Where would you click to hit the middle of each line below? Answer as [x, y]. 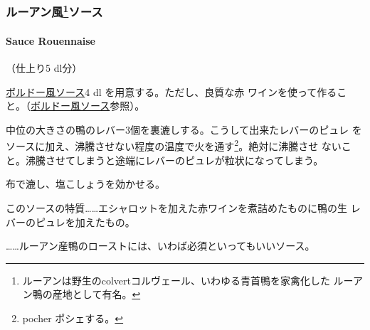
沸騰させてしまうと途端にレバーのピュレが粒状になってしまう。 [174, 160]
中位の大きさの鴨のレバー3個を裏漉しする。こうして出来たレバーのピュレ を [184, 129]
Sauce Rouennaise [51, 40]
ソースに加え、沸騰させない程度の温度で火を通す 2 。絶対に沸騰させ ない [174, 145]
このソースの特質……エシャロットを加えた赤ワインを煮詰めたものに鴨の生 [177, 207]
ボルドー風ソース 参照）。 [88, 106]
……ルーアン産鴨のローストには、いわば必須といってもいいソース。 [160, 246]
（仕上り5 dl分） [44, 68]
